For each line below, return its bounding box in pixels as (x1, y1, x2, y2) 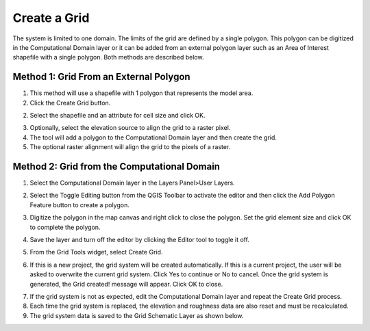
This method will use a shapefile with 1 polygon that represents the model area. (29, 89, 254, 97)
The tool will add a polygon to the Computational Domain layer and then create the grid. (29, 133, 277, 142)
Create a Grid (12, 10, 90, 25)
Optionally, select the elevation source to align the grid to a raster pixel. (29, 124, 231, 132)
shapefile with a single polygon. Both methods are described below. (12, 53, 204, 62)
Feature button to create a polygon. (29, 200, 129, 209)
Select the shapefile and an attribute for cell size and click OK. (29, 111, 206, 120)
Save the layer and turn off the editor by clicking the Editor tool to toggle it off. (29, 236, 250, 244)
